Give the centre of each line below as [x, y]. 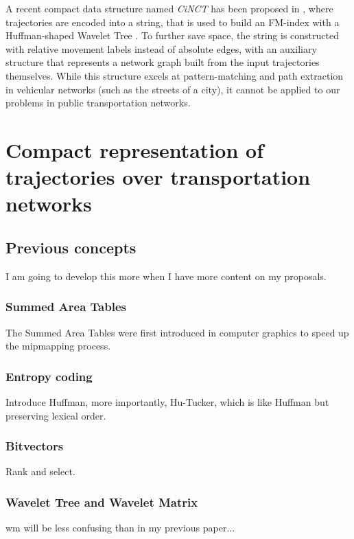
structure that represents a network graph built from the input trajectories [163, 62]
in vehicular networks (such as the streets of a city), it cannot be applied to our [173, 89]
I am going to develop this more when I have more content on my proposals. [166, 276]
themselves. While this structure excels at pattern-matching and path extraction [175, 75]
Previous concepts [71, 247]
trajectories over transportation [158, 177]
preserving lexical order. [56, 415]
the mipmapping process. [58, 346]
